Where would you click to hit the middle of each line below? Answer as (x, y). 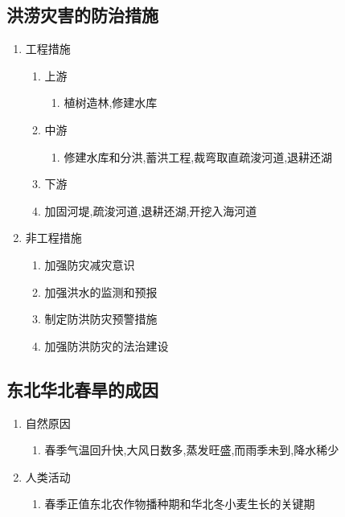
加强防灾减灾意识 (90, 264)
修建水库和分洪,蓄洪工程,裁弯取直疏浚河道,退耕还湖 (198, 156)
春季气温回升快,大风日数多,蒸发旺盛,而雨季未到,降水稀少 (192, 450)
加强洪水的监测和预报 (101, 291)
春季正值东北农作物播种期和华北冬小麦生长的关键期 (180, 504)
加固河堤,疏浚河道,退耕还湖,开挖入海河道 (151, 210)
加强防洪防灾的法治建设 (107, 345)
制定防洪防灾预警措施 (101, 319)
